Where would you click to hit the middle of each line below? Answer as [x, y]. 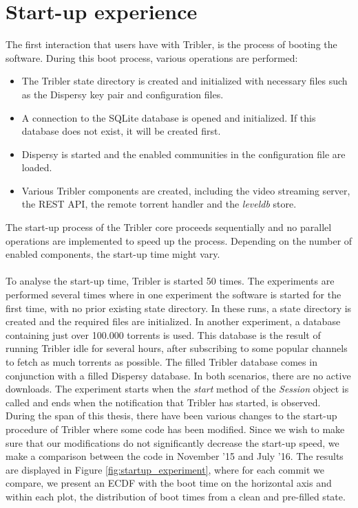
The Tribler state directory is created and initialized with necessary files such [185, 81]
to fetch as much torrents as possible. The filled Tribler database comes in [161, 362]
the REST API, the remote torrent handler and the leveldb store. [159, 204]
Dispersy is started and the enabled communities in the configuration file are [183, 154]
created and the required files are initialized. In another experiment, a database [173, 321]
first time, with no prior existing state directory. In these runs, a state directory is [179, 308]
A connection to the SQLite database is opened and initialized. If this [169, 117]
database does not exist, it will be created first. [121, 131]
